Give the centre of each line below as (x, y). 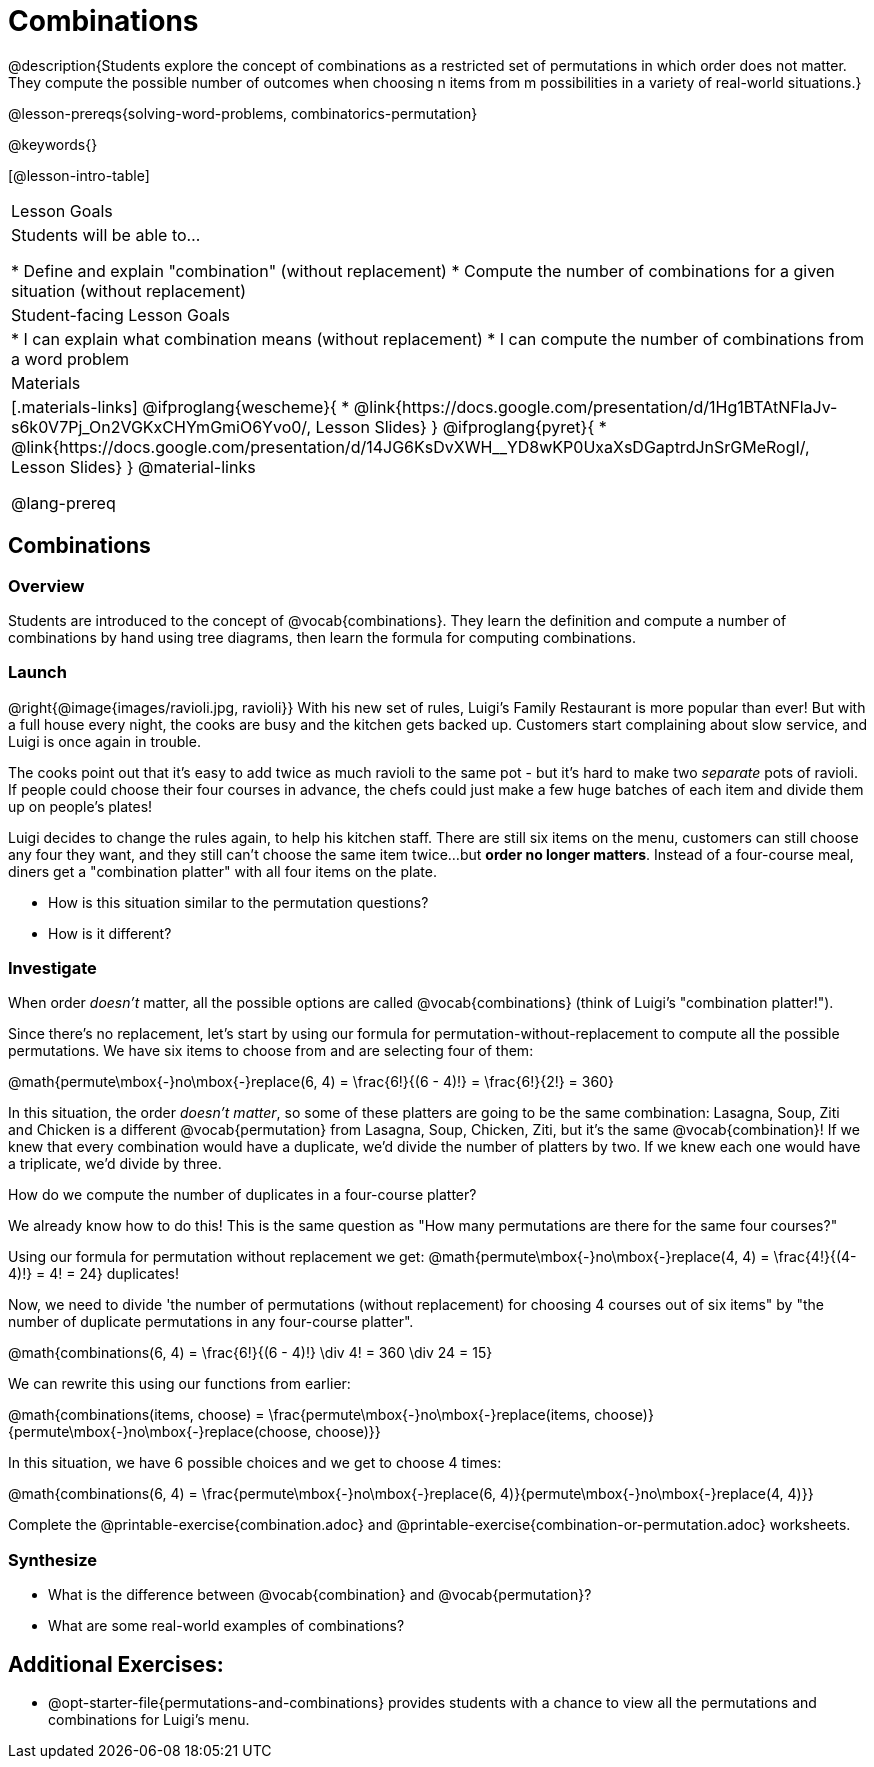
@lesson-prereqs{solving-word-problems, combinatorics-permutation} (243, 113)
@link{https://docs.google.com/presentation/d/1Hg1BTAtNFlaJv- (595, 406)
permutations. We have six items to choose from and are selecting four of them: (271, 1051)
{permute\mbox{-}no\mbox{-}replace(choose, (160, 1432)
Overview (46, 585)
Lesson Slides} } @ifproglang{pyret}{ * (461, 426)
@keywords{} (53, 144)
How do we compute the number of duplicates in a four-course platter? (242, 1195)
